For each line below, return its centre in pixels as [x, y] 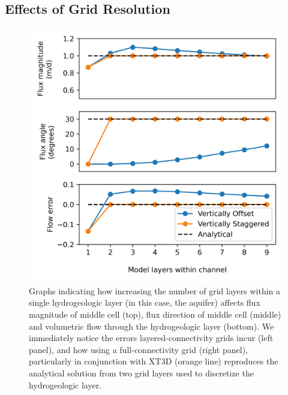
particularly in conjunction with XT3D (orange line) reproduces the [154, 361]
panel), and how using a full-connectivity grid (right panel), [138, 349]
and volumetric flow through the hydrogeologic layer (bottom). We [151, 326]
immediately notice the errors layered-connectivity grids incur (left [151, 338]
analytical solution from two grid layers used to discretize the [141, 373]
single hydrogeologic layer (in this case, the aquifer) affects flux [145, 302]
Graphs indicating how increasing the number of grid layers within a [155, 290]
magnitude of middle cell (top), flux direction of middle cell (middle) [155, 314]
